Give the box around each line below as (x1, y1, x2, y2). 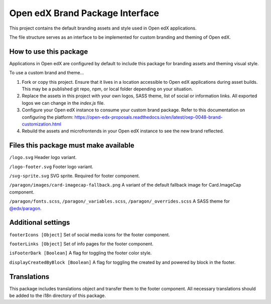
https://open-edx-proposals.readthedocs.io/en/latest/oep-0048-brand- (74, 114, 223, 120)
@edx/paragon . (9, 205, 42, 211)
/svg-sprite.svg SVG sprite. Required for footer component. (9, 173, 140, 179)
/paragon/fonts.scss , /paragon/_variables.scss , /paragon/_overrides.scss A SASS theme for (9, 198, 230, 204)
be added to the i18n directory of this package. (9, 292, 106, 298)
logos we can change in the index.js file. (22, 100, 105, 106)
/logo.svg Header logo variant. (9, 155, 77, 161)
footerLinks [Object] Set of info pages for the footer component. (9, 241, 154, 247)
